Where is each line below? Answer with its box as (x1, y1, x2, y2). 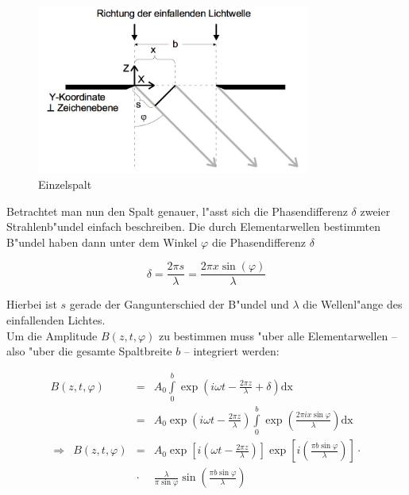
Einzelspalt (38, 175, 92, 192)
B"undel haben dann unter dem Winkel (6, 233, 198, 250)
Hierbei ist (6, 296, 57, 313)
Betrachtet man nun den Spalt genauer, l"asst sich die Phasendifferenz (6, 202, 348, 219)
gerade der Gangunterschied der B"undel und (69, 296, 289, 313)
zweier (360, 202, 391, 219)
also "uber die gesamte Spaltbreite (6, 343, 172, 359)
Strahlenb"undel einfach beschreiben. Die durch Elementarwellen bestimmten (6, 218, 381, 235)
